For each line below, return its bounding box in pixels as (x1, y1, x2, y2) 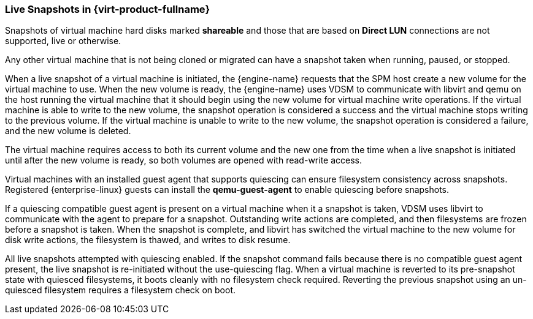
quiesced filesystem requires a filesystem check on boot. (5, 285, 236, 296)
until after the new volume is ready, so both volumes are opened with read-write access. (5, 155, 362, 166)
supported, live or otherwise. (5, 36, 121, 47)
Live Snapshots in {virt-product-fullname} (5, 3, 210, 15)
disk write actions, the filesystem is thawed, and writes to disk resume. (5, 235, 291, 246)
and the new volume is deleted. (5, 126, 131, 137)
